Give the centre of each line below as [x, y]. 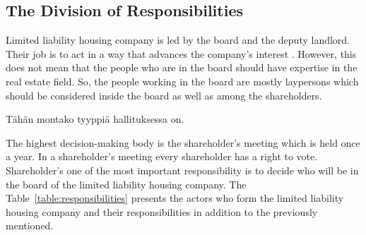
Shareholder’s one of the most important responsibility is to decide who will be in [182, 170]
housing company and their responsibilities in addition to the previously [162, 211]
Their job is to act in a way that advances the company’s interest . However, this [181, 53]
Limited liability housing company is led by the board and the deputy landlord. [178, 40]
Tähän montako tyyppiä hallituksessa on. [95, 119]
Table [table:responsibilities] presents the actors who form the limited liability [175, 198]
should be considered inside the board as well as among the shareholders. [164, 95]
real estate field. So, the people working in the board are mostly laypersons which [182, 81]
